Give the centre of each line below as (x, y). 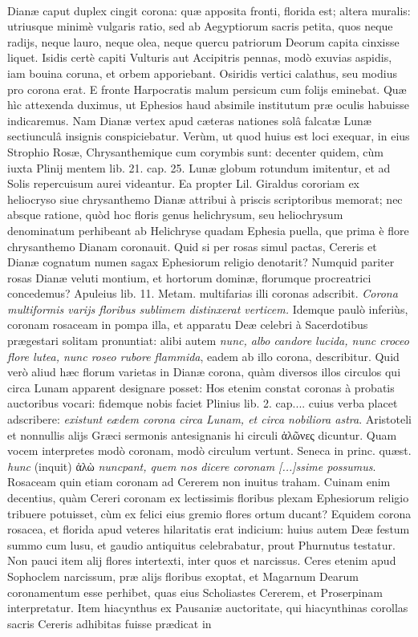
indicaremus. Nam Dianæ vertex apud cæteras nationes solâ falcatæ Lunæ (189, 120)
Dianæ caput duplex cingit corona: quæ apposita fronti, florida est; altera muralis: (209, 10)
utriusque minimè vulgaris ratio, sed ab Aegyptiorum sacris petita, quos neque (200, 26)
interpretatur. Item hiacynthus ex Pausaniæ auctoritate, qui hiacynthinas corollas (208, 608)
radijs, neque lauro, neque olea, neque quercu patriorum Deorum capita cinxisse (203, 41)
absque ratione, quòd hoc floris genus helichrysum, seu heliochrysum (175, 215)
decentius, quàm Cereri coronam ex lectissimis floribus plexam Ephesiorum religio (208, 497)
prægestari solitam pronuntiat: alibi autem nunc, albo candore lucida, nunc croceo (208, 341)
